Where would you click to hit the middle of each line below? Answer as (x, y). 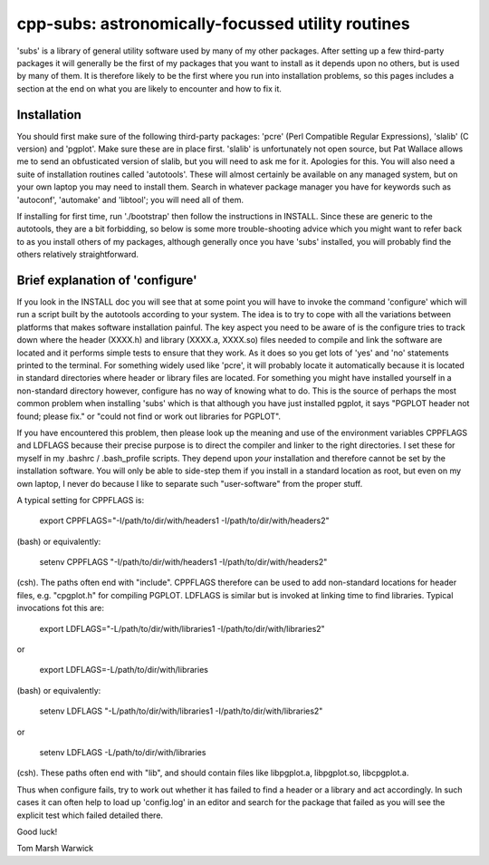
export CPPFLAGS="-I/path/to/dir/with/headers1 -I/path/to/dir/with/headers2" (184, 520)
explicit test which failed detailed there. (90, 815)
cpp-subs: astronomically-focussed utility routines (214, 24)
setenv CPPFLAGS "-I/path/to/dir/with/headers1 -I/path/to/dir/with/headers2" (183, 562)
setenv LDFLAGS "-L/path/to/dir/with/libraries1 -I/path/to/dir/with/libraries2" (181, 711)
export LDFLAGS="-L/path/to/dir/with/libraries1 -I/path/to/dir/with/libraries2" (182, 628)
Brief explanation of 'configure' (107, 280)
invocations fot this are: (60, 608)
